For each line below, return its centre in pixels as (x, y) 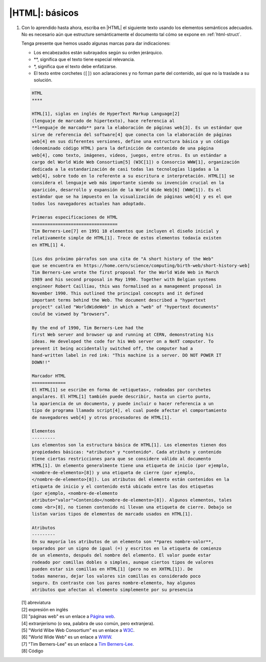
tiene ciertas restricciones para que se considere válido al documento (121, 459)
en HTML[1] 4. (49, 245)
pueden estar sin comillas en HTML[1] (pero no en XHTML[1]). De (112, 569)
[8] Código (33, 651)
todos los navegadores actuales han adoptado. (89, 204)
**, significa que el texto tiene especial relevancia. (84, 60)
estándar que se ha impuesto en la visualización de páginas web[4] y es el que (132, 197)
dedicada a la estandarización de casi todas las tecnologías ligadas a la (125, 169)
